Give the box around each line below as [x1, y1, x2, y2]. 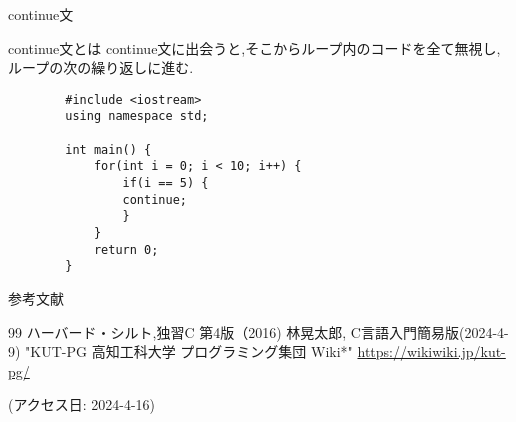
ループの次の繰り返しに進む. [8, 57, 194, 78]
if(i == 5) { [122, 176, 209, 191]
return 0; [93, 242, 159, 257]
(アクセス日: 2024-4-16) [8, 394, 156, 415]
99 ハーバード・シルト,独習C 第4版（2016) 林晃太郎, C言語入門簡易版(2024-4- [8, 321, 509, 342]
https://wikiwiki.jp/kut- [357, 341, 506, 362]
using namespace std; [65, 109, 209, 124]
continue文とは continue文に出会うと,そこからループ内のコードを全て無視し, [8, 37, 501, 58]
